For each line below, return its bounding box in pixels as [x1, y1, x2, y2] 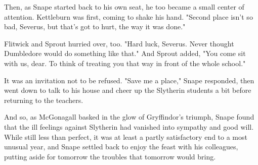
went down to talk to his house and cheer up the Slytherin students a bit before [4, 85, 251, 95]
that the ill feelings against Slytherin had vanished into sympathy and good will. [4, 121, 254, 132]
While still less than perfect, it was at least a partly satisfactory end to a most [4, 131, 247, 142]
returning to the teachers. [4, 94, 83, 105]
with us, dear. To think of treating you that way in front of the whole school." [4, 58, 246, 68]
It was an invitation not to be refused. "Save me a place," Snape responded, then [4, 75, 254, 85]
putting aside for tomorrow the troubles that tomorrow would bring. [4, 151, 216, 161]
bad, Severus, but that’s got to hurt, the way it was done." [4, 21, 186, 32]
